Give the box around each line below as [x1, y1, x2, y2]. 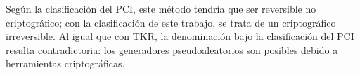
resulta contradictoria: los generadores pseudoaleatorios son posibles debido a [6, 42, 338, 57]
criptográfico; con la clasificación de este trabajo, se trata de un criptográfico [6, 15, 336, 29]
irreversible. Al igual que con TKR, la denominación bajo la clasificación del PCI [6, 29, 354, 43]
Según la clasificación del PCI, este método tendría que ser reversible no [6, 1, 316, 15]
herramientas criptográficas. [6, 56, 125, 71]
